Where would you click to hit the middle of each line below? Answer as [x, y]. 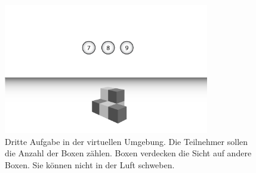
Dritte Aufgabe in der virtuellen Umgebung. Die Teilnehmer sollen [127, 141]
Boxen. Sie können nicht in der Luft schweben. [90, 164]
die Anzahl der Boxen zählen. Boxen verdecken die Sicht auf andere [128, 153]
